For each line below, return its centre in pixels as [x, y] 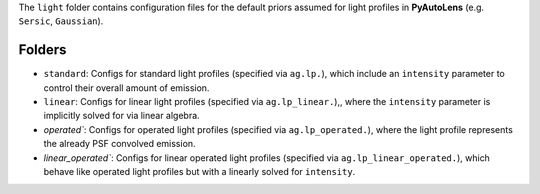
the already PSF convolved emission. [119, 144]
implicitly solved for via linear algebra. [121, 116]
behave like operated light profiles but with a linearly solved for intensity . [199, 172]
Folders [42, 50]
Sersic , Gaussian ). [61, 21]
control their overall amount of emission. [126, 87]
